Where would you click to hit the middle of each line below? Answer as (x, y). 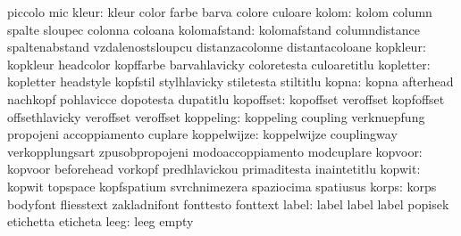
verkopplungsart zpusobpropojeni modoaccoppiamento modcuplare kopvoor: (215, 151)
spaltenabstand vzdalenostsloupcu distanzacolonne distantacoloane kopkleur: (217, 47)
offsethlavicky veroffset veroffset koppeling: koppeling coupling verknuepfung (216, 116)
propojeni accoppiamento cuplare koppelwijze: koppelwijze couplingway (202, 134)
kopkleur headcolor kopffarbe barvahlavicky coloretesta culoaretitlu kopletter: (219, 64)
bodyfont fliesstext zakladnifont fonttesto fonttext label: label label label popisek (228, 203)
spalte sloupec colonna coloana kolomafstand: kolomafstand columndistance (214, 29)
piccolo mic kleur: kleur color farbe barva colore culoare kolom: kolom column (220, 12)
